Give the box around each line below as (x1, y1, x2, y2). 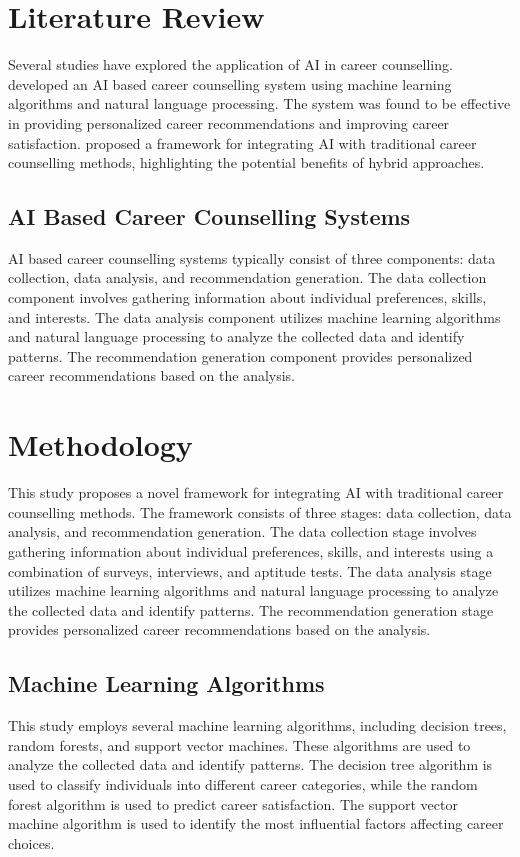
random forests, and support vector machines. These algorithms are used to (8, 734, 471, 755)
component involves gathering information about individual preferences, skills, (8, 287, 487, 308)
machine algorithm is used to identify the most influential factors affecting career (8, 813, 504, 834)
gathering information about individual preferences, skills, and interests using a (8, 540, 494, 561)
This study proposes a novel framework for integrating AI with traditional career (8, 482, 504, 503)
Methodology (8, 424, 193, 465)
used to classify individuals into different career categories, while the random (8, 773, 478, 794)
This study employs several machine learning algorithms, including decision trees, (8, 715, 507, 736)
